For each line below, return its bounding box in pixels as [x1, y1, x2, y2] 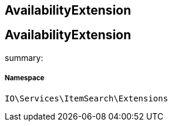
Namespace [5, 74, 45, 83]
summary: [5, 52, 43, 63]
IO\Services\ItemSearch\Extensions [5, 93, 168, 103]
